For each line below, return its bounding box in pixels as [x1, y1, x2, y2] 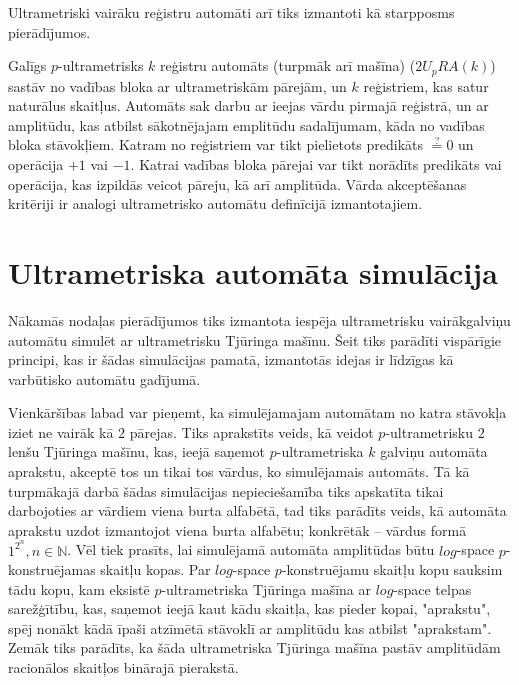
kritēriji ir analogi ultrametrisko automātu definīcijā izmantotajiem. [8, 193, 423, 214]
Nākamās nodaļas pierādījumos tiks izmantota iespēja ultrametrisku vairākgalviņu [8, 309, 511, 330]
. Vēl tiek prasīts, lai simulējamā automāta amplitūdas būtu [67, 539, 435, 560]
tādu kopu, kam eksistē [8, 578, 150, 599]
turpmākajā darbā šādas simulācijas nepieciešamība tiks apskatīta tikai [8, 480, 444, 501]
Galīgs [8, 55, 47, 76]
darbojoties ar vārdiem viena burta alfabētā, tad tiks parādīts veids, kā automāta [8, 500, 507, 521]
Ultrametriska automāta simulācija [8, 251, 498, 292]
